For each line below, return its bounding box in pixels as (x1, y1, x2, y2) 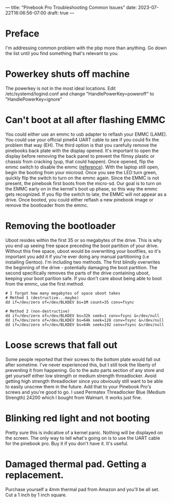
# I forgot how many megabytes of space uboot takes (5, 290, 121, 296)
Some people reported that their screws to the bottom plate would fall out (5, 356, 161, 362)
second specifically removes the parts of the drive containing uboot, (5, 270, 150, 276)
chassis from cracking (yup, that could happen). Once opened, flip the (5, 158, 154, 164)
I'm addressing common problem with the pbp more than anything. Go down (5, 45, 167, 51)
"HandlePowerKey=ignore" (5, 96, 63, 102)
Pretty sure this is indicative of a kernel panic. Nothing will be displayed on (5, 429, 163, 436)
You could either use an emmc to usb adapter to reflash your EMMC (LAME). (5, 131, 167, 137)
